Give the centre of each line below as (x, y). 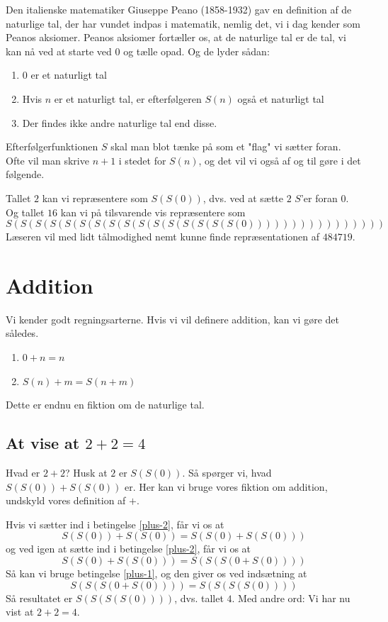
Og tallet (25, 212)
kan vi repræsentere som (95, 198)
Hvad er (23, 473)
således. (22, 333)
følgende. (25, 174)
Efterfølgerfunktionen (52, 146)
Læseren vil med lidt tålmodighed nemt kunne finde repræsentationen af (163, 237)
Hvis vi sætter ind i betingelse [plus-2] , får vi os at (115, 524)
